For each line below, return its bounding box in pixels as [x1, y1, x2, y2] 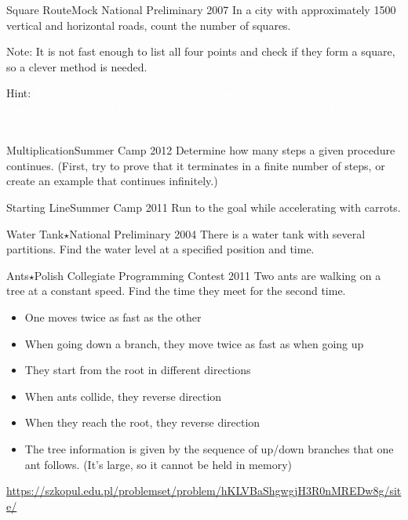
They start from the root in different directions [24, 362, 251, 378]
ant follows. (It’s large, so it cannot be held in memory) [24, 456, 292, 472]
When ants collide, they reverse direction [24, 387, 222, 404]
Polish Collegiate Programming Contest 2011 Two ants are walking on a [34, 267, 381, 283]
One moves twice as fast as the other [24, 308, 202, 325]
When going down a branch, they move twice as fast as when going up [24, 335, 364, 351]
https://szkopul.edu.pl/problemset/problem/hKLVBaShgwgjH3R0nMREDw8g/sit [6, 482, 402, 499]
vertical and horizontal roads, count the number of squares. [6, 16, 291, 33]
